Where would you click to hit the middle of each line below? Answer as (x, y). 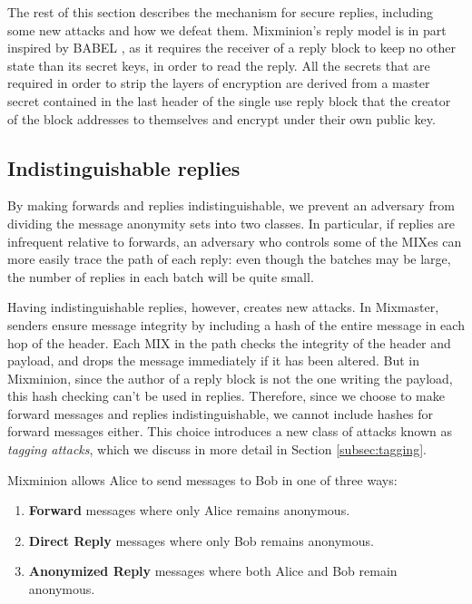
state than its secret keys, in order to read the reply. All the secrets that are (219, 65)
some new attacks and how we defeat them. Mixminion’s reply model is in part (227, 29)
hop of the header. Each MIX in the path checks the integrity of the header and (229, 342)
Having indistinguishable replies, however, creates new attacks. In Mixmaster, (223, 307)
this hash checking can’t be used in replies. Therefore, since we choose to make (226, 396)
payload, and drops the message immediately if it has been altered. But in (214, 360)
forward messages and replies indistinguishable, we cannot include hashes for (220, 413)
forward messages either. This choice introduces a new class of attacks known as (230, 431)
